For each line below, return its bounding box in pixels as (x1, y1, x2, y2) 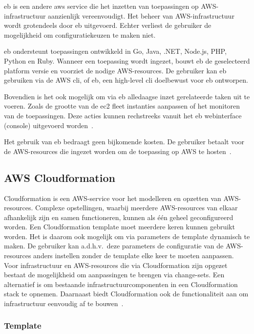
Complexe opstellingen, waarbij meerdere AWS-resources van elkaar (35, 202, 238, 213)
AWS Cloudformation (4, 170, 115, 185)
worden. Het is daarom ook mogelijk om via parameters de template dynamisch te (4, 231, 250, 241)
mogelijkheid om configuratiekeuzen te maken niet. (4, 29, 156, 40)
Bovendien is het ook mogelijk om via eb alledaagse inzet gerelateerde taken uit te (4, 91, 250, 101)
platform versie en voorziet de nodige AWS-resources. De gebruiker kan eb (4, 65, 227, 75)
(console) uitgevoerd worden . (4, 120, 93, 130)
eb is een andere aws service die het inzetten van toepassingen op (4, 1, 199, 11)
